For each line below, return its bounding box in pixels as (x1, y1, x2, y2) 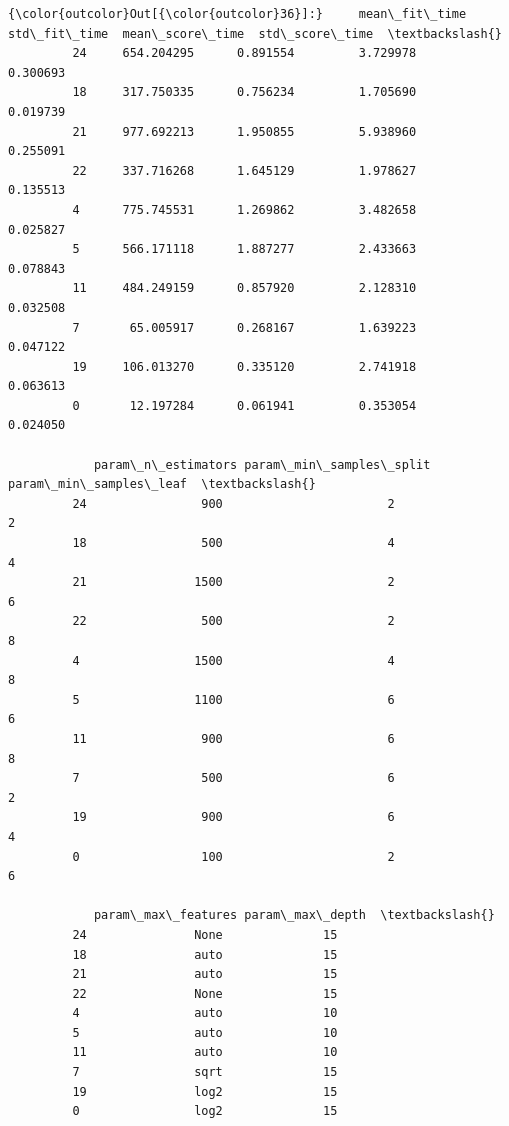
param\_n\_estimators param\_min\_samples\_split (93, 457, 431, 472)
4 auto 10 (72, 1006, 338, 1021)
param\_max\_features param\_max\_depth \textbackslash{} (93, 908, 495, 923)
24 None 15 (72, 927, 338, 942)
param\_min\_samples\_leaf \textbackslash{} (8, 477, 316, 492)
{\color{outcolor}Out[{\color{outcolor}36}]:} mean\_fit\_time (8, 7, 467, 21)
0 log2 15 (72, 1104, 338, 1119)
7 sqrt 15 (72, 1065, 338, 1080)
